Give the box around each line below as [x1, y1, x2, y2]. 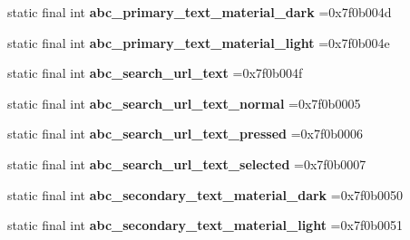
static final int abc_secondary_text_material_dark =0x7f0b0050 [7, 185, 404, 204]
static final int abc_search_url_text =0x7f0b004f [7, 63, 303, 82]
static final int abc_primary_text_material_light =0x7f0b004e [7, 33, 390, 52]
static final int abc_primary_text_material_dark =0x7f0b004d [7, 3, 392, 21]
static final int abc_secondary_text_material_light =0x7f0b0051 [7, 216, 403, 235]
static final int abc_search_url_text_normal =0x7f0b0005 [7, 93, 361, 112]
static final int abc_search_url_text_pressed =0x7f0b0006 [7, 124, 364, 143]
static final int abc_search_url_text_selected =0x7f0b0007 [7, 154, 366, 173]
